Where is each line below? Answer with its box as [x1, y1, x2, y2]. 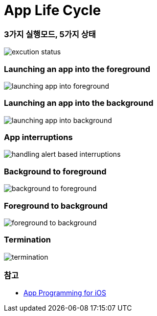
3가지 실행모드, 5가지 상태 [4, 29, 96, 39]
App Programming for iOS [23, 289, 106, 297]
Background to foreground [4, 166, 107, 176]
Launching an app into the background [4, 98, 154, 108]
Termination [4, 235, 51, 245]
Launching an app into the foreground [4, 64, 151, 74]
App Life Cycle [4, 2, 101, 19]
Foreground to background [4, 200, 108, 211]
